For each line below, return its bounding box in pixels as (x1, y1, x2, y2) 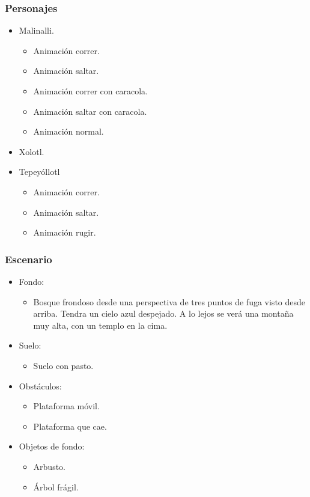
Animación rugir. (33, 226, 96, 239)
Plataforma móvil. (33, 400, 100, 412)
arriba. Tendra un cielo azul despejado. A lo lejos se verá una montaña (33, 307, 294, 320)
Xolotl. (19, 145, 44, 157)
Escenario (5, 251, 52, 266)
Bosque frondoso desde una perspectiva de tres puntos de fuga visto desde (33, 295, 306, 308)
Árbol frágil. (33, 480, 79, 493)
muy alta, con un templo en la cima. (33, 319, 168, 331)
